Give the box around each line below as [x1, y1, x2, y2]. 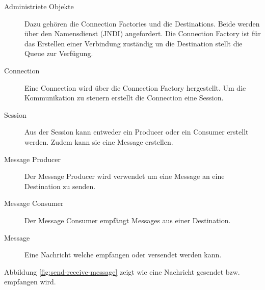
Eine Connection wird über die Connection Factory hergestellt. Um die [24, 82, 246, 93]
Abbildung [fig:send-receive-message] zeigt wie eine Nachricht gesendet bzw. [4, 266, 240, 277]
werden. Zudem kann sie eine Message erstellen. [24, 136, 173, 147]
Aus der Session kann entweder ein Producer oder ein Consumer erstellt [24, 126, 249, 137]
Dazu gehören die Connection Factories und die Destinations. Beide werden [24, 18, 260, 29]
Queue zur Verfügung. [24, 48, 93, 59]
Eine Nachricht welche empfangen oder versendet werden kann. [24, 249, 222, 260]
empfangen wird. [4, 276, 56, 287]
